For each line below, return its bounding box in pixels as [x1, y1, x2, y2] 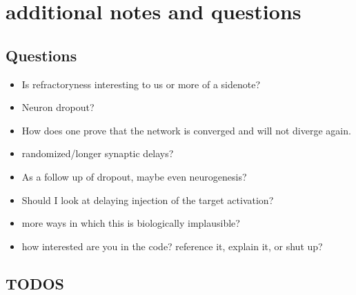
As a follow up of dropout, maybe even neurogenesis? [21, 169, 247, 183]
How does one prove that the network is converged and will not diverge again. [21, 123, 351, 137]
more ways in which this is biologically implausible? [21, 216, 240, 230]
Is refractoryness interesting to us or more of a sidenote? [21, 77, 261, 91]
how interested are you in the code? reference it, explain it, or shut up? [21, 238, 323, 253]
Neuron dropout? [21, 100, 95, 114]
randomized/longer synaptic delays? [21, 146, 174, 161]
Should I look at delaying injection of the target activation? [21, 192, 274, 207]
